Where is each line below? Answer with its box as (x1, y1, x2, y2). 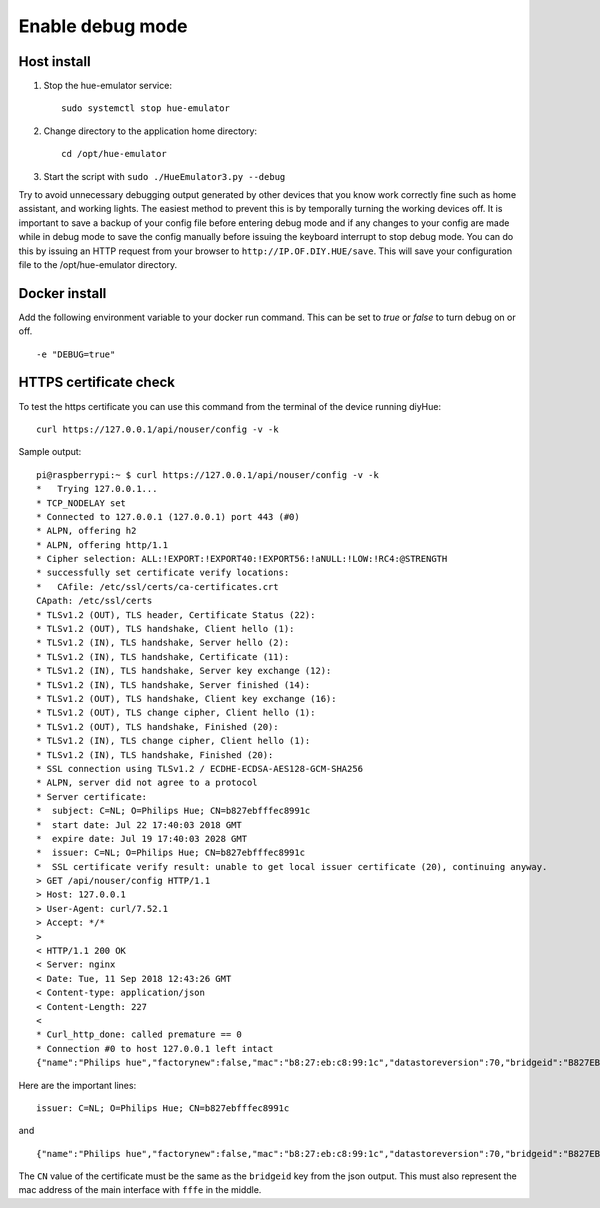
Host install (18, 53, 91, 70)
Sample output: (18, 446, 82, 458)
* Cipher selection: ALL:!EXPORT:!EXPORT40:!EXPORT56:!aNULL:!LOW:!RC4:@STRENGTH (36, 553, 448, 565)
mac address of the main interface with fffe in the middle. (18, 1184, 262, 1196)
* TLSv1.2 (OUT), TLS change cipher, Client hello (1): (36, 707, 316, 719)
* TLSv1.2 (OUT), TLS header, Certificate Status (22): (36, 609, 316, 620)
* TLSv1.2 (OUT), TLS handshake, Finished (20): (36, 721, 279, 732)
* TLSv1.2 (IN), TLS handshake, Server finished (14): (36, 679, 311, 690)
